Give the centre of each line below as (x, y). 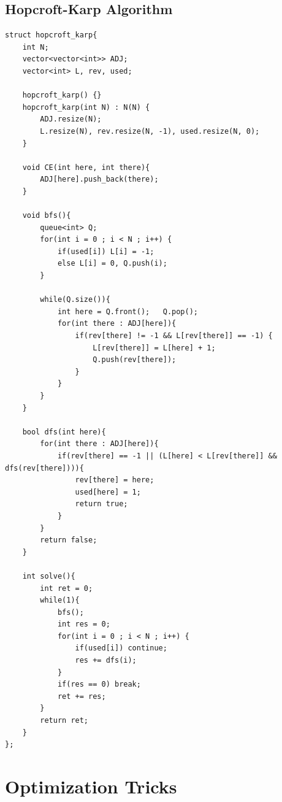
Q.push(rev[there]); (135, 360)
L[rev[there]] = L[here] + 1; (154, 348)
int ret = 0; (67, 588)
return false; (69, 540)
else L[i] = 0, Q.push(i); (112, 264)
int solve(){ (49, 576)
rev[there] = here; (115, 480)
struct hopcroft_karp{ (51, 35)
